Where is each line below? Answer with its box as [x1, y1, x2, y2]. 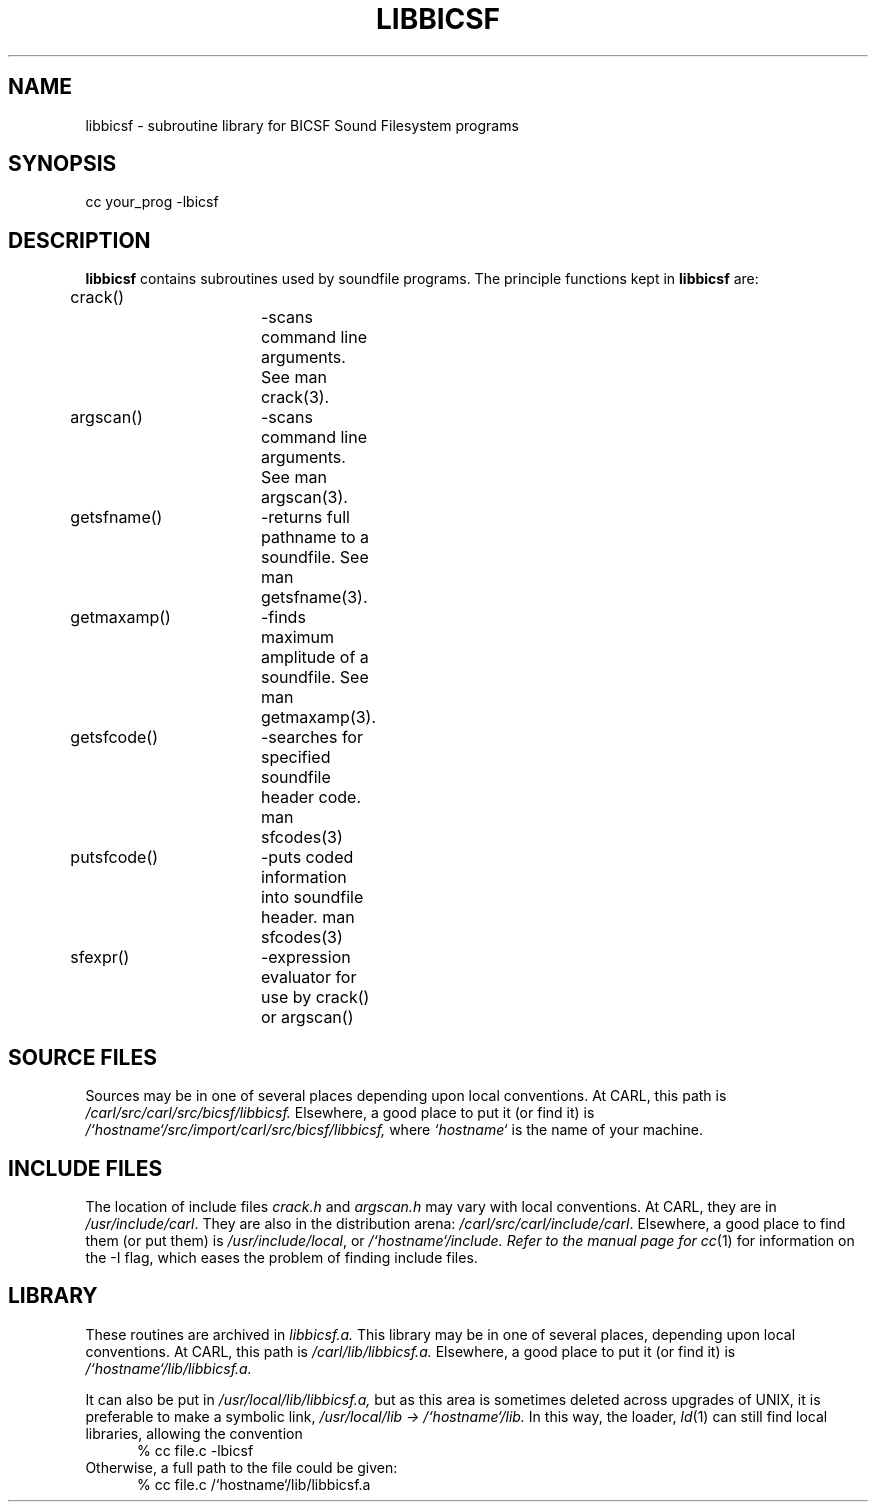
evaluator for [260, 967, 357, 988]
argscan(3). [260, 487, 348, 508]
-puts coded [260, 847, 354, 868]
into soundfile [260, 887, 364, 908]
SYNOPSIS [8, 151, 117, 177]
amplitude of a [260, 647, 369, 668]
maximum [260, 627, 335, 648]
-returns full [260, 507, 350, 528]
